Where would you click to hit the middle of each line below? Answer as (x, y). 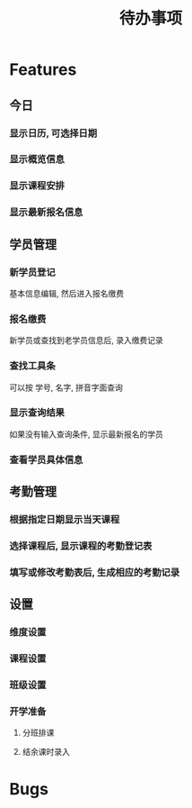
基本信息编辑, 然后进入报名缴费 (66, 293)
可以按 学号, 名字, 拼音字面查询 (66, 387)
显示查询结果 (37, 413)
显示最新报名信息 (46, 213)
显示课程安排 (37, 186)
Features (43, 70)
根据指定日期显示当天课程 (65, 520)
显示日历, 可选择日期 (53, 133)
